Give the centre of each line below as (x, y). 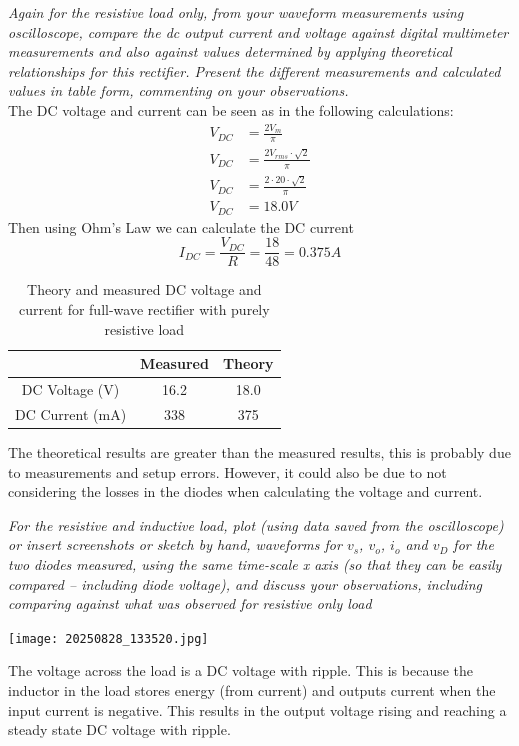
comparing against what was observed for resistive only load (190, 603)
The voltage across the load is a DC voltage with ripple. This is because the (241, 670)
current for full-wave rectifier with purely (144, 309)
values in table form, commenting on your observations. (178, 90)
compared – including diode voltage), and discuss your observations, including (245, 583)
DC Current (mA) (71, 413)
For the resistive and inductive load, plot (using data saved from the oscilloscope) (256, 524)
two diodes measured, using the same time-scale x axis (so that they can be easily (255, 563)
